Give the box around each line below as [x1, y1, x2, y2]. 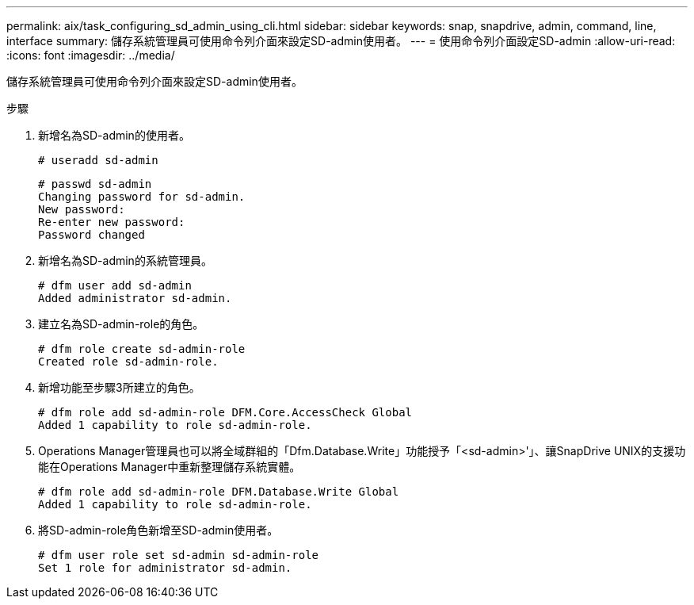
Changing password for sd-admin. [38, 190, 246, 203]
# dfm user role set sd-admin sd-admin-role [38, 549, 319, 561]
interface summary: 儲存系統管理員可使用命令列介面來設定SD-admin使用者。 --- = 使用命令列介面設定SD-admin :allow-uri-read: [6, 34, 676, 48]
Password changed [38, 228, 145, 241]
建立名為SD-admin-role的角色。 [38, 317, 204, 331]
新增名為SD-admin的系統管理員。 [38, 254, 212, 267]
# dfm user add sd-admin [38, 279, 192, 292]
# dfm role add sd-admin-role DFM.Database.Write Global [38, 485, 399, 498]
